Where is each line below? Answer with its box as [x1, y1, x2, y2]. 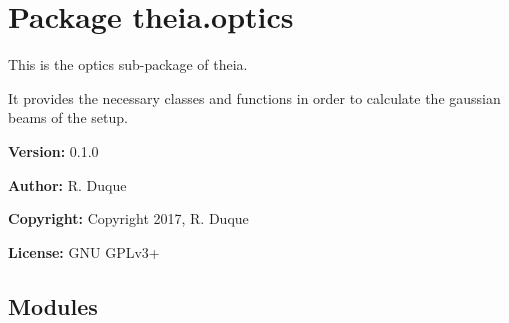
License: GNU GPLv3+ [8, 241, 160, 262]
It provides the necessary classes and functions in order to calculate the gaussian [8, 87, 501, 108]
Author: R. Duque [8, 174, 127, 195]
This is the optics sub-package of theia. [8, 54, 248, 75]
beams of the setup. [8, 107, 128, 128]
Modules [8, 290, 98, 321]
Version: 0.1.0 [8, 140, 99, 161]
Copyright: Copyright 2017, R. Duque [8, 208, 249, 229]
